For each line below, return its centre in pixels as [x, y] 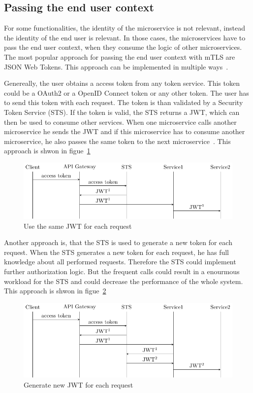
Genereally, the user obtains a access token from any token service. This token [122, 83]
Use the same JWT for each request [78, 226]
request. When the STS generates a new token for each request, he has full [116, 252]
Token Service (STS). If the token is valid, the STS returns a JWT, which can [122, 112]
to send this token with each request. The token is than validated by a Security [124, 102]
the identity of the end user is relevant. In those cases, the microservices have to [125, 37]
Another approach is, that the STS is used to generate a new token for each [118, 242]
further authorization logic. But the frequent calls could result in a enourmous [122, 271]
